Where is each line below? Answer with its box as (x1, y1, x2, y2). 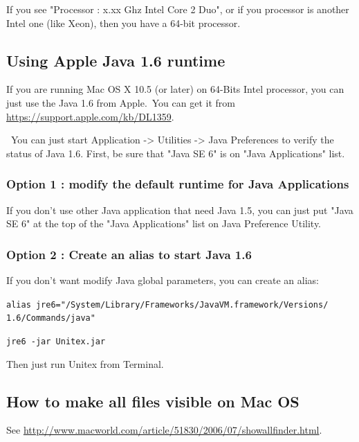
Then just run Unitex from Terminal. (6, 356, 164, 371)
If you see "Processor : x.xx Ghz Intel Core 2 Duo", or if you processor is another (6, 2, 349, 16)
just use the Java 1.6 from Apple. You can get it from (6, 95, 235, 109)
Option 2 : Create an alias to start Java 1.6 (6, 245, 252, 263)
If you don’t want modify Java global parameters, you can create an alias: (6, 272, 319, 287)
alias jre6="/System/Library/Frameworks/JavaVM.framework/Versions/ (6, 299, 329, 310)
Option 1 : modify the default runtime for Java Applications (6, 175, 349, 193)
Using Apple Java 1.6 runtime (6, 49, 225, 71)
